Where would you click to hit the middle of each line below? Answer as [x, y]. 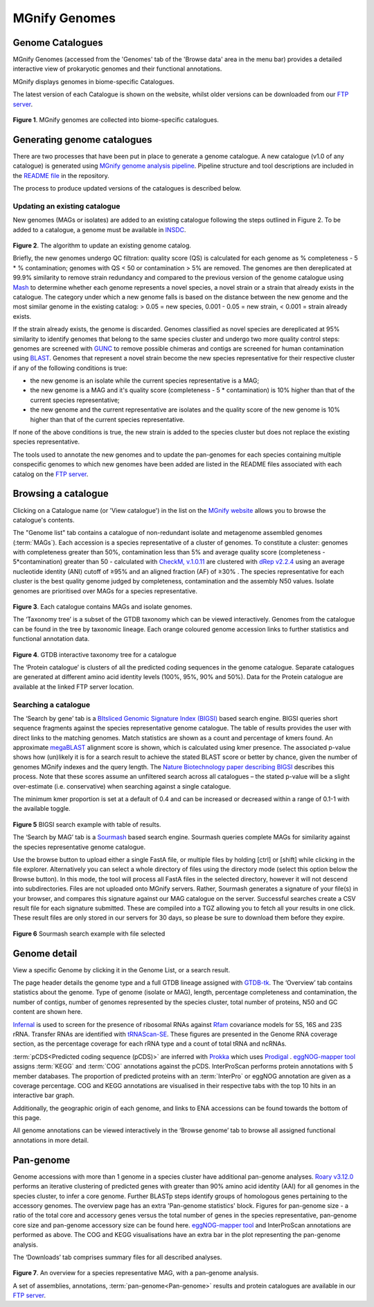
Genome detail [45, 953]
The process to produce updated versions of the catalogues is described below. [127, 188]
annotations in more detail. [51, 1140]
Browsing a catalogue [61, 494]
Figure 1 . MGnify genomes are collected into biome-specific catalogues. [116, 120]
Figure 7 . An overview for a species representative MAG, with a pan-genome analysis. [136, 1273]
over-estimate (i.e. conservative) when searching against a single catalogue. [122, 786]
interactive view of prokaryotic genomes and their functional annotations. [117, 69]
